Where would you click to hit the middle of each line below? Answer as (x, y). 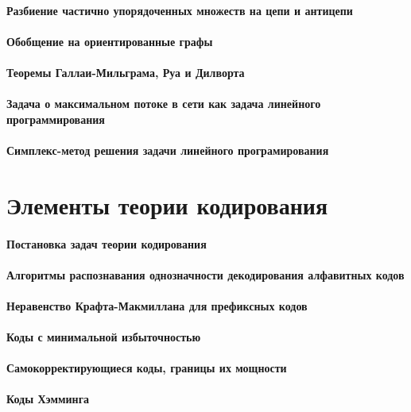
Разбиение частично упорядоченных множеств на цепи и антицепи (180, 10)
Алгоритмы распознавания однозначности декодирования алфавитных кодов (205, 274)
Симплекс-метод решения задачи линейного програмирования (168, 150)
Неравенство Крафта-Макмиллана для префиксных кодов (157, 305)
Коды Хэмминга (48, 399)
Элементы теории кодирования (167, 204)
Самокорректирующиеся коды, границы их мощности (147, 368)
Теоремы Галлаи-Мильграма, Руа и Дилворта (126, 72)
